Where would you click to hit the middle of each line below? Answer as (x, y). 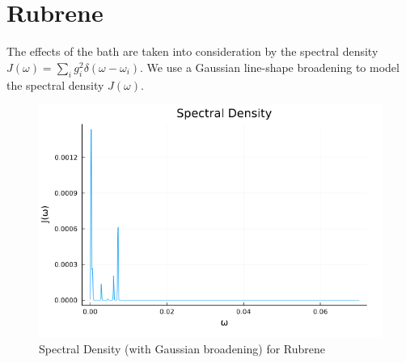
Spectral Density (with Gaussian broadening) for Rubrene (182, 348)
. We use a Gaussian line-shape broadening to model (270, 67)
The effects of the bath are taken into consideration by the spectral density (192, 51)
